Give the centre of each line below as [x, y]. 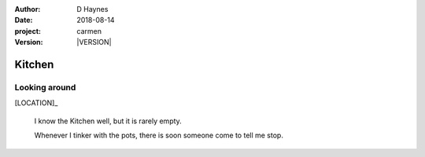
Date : [24, 20]
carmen [89, 31]
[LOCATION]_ [36, 103]
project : [28, 31]
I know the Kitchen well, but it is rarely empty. [108, 121]
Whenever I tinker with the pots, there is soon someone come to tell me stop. [159, 135]
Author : [28, 9]
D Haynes [92, 9]
